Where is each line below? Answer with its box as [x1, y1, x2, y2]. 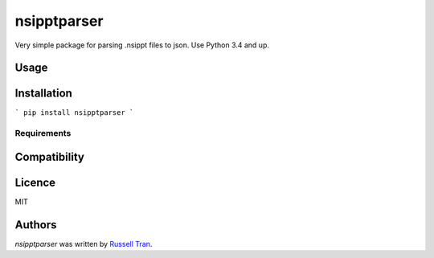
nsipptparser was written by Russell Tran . [14, 239, 153, 248]
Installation [14, 87, 72, 100]
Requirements [14, 128, 72, 139]
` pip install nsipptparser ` [14, 109, 134, 117]
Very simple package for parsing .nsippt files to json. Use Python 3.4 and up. [14, 40, 269, 50]
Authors [14, 218, 57, 231]
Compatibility [14, 149, 84, 164]
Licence [14, 175, 56, 189]
